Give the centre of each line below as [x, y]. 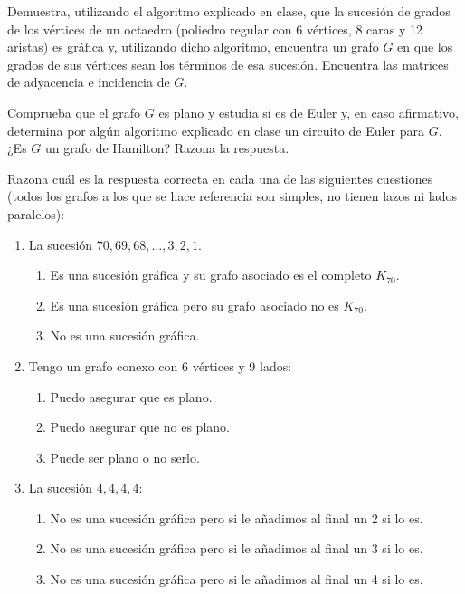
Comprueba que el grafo [74, 112]
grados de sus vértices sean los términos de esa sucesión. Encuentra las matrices [228, 64]
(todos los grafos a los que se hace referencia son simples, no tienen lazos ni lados [232, 196]
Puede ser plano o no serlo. [125, 457]
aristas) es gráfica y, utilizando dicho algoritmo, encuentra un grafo [193, 47]
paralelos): [36, 213]
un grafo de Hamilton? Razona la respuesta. [167, 148]
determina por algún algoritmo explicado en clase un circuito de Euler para [216, 130]
